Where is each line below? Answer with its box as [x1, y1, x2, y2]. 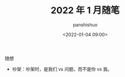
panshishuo [72, 21, 98, 28]
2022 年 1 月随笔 [51, 5, 120, 16]
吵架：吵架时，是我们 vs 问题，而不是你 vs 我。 [12, 66, 113, 72]
